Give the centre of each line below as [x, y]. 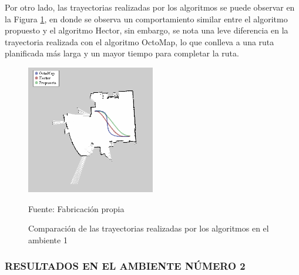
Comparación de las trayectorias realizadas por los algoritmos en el [149, 228]
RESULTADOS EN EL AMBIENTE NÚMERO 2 [125, 266]
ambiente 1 [48, 239]
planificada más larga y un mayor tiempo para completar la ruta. [122, 53]
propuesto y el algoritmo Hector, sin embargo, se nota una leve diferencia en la [147, 30]
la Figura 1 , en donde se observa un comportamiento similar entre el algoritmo [146, 19]
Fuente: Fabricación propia [76, 208]
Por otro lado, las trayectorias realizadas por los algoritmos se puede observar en [150, 7]
